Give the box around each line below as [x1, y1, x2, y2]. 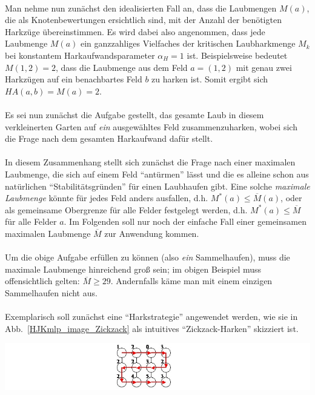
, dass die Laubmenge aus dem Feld [55, 61, 188, 73]
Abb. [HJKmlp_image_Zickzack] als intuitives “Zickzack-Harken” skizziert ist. [5, 322, 299, 334]
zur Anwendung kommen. [104, 227, 199, 239]
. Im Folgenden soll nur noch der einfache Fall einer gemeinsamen [64, 215, 307, 228]
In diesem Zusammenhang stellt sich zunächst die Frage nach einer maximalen [5, 156, 296, 168]
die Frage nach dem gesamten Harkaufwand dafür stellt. [5, 132, 213, 145]
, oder [280, 191, 302, 204]
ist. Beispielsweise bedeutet [187, 48, 288, 61]
